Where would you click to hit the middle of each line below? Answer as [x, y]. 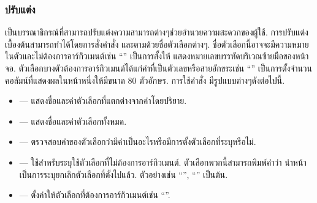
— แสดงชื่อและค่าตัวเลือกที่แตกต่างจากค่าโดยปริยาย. [103, 101]
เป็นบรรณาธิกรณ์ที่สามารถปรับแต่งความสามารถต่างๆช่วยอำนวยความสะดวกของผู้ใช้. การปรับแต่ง [157, 32]
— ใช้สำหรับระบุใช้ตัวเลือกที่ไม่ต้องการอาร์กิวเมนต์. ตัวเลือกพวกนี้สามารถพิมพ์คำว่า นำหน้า [163, 162]
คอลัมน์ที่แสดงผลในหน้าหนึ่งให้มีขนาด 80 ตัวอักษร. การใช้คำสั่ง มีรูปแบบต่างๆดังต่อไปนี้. [145, 80]
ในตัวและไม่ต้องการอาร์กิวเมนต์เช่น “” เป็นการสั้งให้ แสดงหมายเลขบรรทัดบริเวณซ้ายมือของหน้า [157, 56]
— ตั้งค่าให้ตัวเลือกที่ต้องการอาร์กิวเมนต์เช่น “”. [95, 195]
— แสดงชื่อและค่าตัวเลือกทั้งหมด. [73, 121]
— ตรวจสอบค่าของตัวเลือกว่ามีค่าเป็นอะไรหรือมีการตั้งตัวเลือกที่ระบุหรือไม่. [138, 142]
